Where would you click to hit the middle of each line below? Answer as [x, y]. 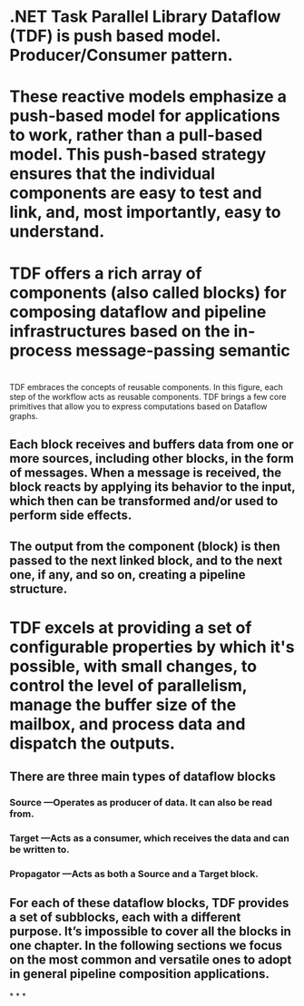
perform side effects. [71, 516]
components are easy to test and [136, 193]
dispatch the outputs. [92, 743]
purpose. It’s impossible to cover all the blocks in [151, 932]
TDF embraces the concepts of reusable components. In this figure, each [147, 386]
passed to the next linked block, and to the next [146, 560]
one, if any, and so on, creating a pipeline [128, 575]
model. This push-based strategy [138, 155]
